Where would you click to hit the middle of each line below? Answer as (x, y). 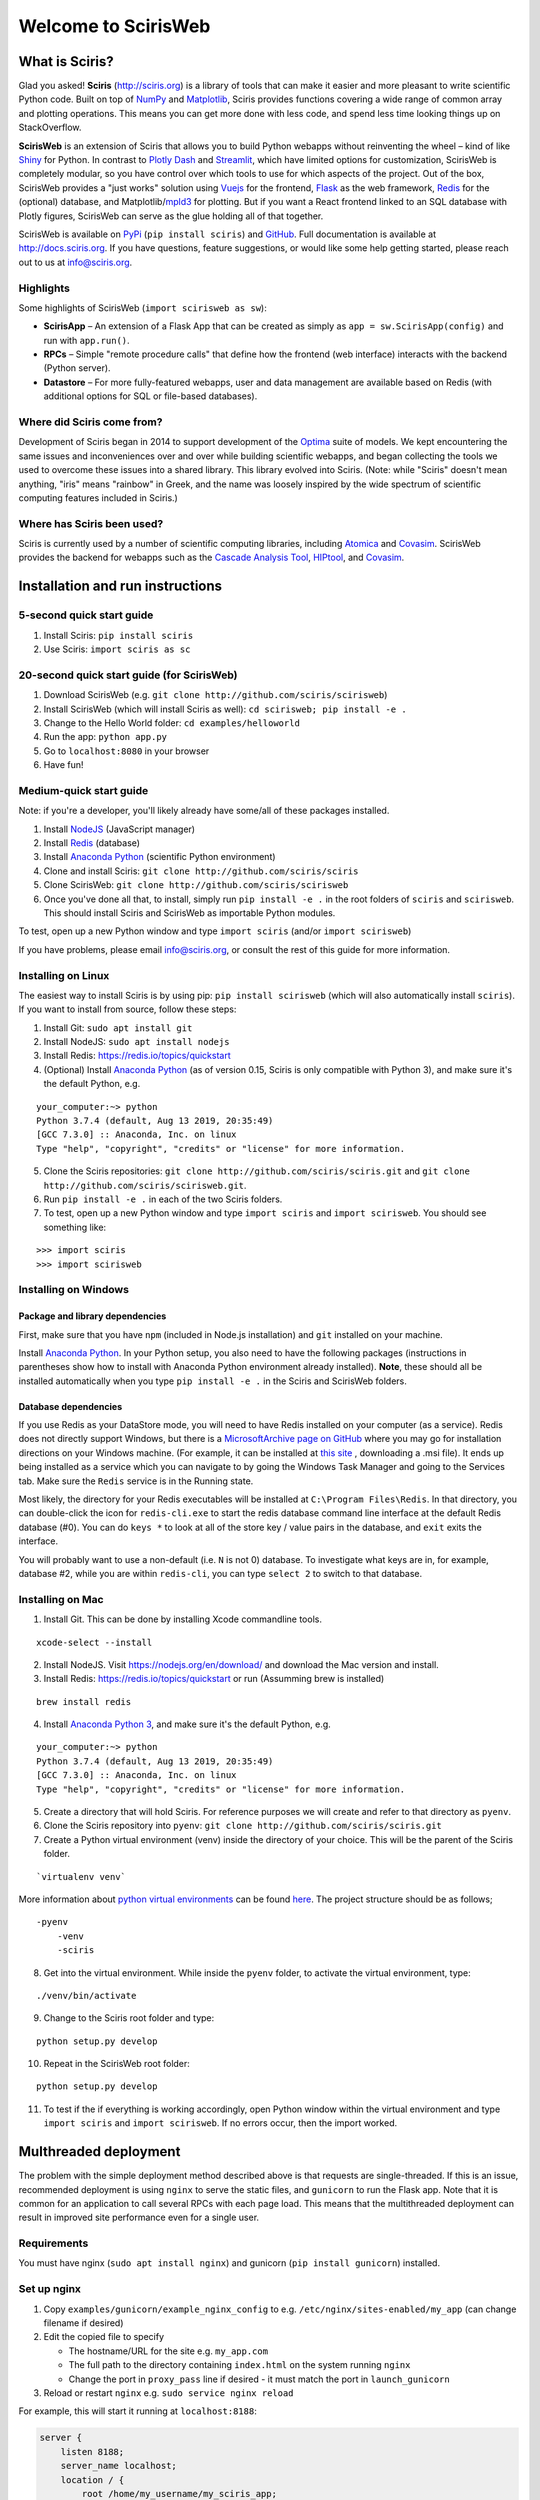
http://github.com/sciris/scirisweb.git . (145, 1185)
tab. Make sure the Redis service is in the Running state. (136, 1481)
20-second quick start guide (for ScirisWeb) (128, 675)
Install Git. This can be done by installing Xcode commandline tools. (182, 1619)
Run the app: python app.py (105, 737)
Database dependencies (70, 1406)
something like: (75, 1227)
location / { (92, 2479)
